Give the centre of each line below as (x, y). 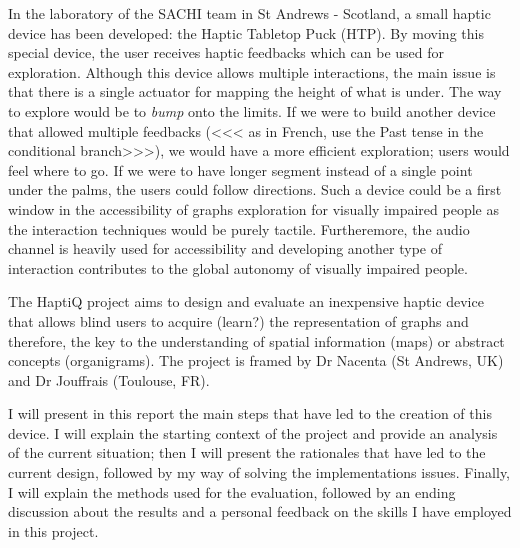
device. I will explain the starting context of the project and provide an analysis (253, 432)
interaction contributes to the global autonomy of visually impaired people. (238, 267)
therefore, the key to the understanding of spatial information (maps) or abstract (256, 340)
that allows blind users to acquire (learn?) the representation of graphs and (238, 320)
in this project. (53, 530)
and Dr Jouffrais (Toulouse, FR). (109, 379)
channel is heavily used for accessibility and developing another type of (225, 248)
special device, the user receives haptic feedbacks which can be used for (226, 52)
